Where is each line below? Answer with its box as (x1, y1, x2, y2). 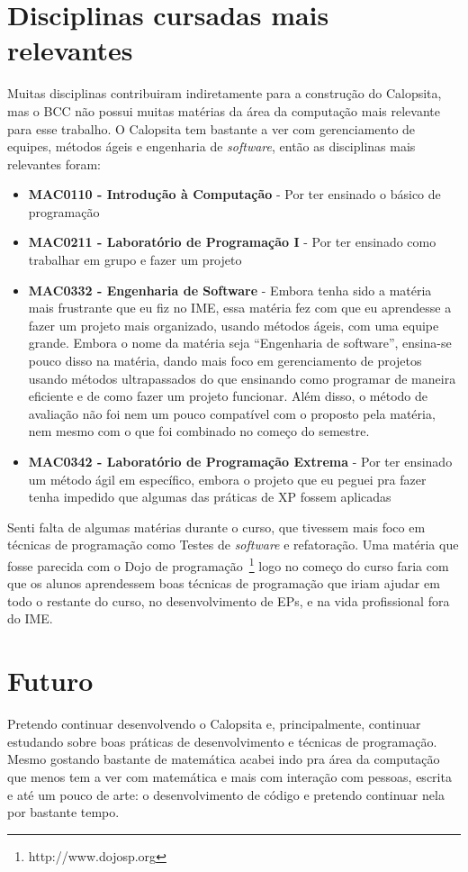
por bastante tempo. (7, 803, 120, 822)
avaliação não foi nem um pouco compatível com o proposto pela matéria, (28, 404, 436, 422)
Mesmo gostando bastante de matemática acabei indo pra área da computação (7, 749, 440, 768)
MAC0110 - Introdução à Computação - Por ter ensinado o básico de (28, 185, 441, 204)
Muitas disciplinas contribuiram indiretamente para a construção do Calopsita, (7, 84, 442, 103)
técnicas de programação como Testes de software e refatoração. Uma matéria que (7, 535, 459, 554)
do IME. (7, 609, 53, 628)
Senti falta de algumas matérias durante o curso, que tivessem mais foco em (7, 517, 426, 536)
